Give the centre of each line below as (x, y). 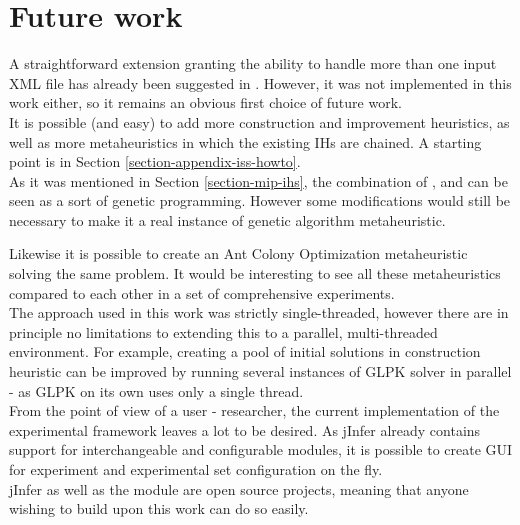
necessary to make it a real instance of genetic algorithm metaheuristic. (227, 219)
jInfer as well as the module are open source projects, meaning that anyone (239, 488)
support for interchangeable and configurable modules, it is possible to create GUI (261, 449)
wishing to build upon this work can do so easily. (159, 508)
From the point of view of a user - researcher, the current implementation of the (254, 410)
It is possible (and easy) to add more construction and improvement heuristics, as (259, 121)
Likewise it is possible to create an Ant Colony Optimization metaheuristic (238, 253)
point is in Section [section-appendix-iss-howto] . (155, 161)
